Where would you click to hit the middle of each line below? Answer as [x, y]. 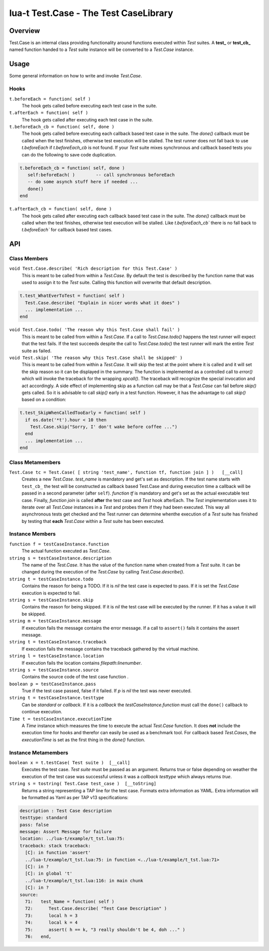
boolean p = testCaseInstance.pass [53, 684]
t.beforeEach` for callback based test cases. [67, 230]
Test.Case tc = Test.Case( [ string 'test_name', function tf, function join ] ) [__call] [126, 472]
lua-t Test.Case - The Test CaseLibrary [91, 13]
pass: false [34, 825]
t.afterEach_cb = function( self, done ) [61, 209]
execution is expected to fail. [51, 593]
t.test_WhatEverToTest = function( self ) [72, 296]
